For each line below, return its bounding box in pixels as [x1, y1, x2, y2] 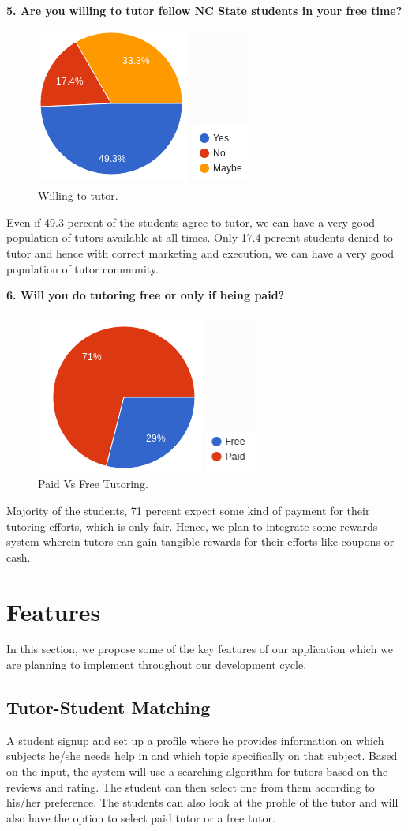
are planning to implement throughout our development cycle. [6, 656, 307, 673]
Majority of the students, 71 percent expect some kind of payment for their [6, 502, 370, 518]
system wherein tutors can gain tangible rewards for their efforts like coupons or [6, 533, 395, 550]
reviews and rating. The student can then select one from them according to [6, 778, 375, 795]
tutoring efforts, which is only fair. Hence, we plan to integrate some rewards [6, 517, 378, 534]
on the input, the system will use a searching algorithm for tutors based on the [6, 763, 388, 780]
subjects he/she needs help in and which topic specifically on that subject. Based [6, 747, 398, 764]
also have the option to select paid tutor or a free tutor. [6, 809, 275, 825]
